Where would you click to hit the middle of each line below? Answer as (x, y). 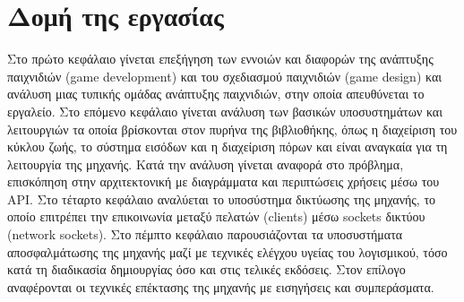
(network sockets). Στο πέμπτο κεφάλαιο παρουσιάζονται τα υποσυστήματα (205, 234)
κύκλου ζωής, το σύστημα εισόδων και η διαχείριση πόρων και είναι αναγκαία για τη (228, 147)
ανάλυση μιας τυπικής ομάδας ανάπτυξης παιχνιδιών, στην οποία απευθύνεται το (216, 94)
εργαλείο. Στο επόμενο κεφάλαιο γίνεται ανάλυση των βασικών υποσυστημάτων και (225, 111)
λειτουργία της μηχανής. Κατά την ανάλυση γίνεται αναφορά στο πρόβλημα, (206, 164)
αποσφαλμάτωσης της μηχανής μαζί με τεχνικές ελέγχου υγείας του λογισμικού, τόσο (228, 251)
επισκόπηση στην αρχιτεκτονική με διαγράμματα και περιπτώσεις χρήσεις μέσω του (223, 181)
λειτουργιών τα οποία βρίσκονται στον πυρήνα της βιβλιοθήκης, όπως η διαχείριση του (232, 129)
